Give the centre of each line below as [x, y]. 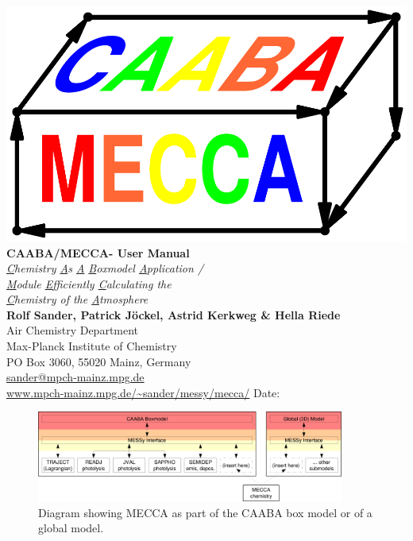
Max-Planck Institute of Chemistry [92, 346]
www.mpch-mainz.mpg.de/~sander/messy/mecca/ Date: [143, 392]
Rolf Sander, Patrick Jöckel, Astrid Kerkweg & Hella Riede [174, 314]
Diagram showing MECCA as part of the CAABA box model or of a [205, 512]
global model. [71, 528]
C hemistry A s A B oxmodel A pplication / [105, 268]
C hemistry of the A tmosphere [77, 299]
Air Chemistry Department [73, 330]
